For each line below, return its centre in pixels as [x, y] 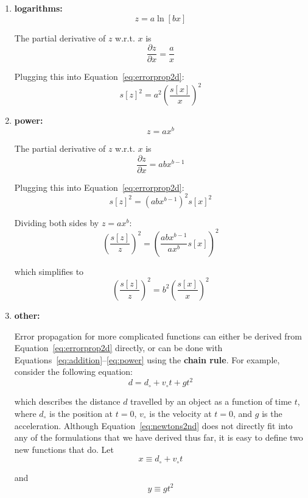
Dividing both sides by [57, 222]
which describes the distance [67, 401]
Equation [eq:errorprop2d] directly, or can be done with [118, 348]
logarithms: [38, 8]
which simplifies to [49, 271]
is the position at [81, 414]
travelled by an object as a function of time [211, 401]
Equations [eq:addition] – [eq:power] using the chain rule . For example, [147, 359]
